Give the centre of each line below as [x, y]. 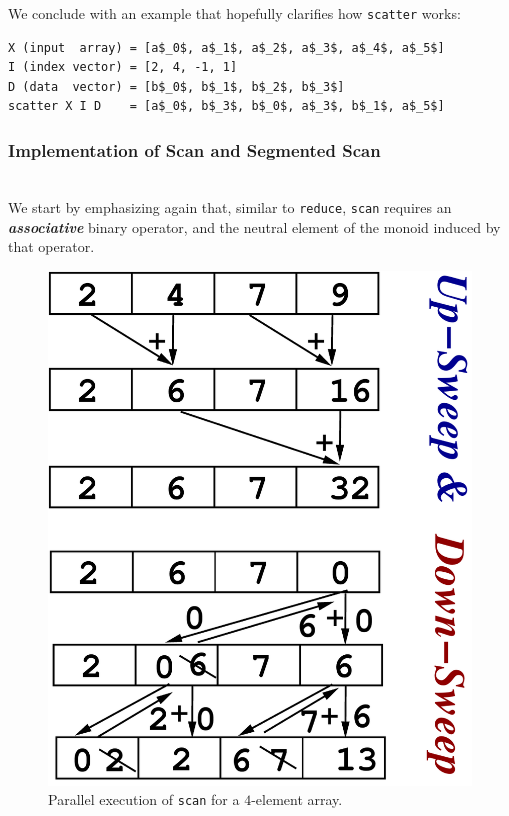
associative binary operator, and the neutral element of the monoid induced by [254, 226]
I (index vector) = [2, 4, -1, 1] [123, 67]
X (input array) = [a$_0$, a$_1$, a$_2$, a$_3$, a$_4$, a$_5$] [226, 47]
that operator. [51, 246]
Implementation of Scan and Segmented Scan [194, 149]
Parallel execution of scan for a [144, 799]
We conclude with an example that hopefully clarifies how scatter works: [234, 13]
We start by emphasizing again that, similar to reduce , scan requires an [230, 206]
